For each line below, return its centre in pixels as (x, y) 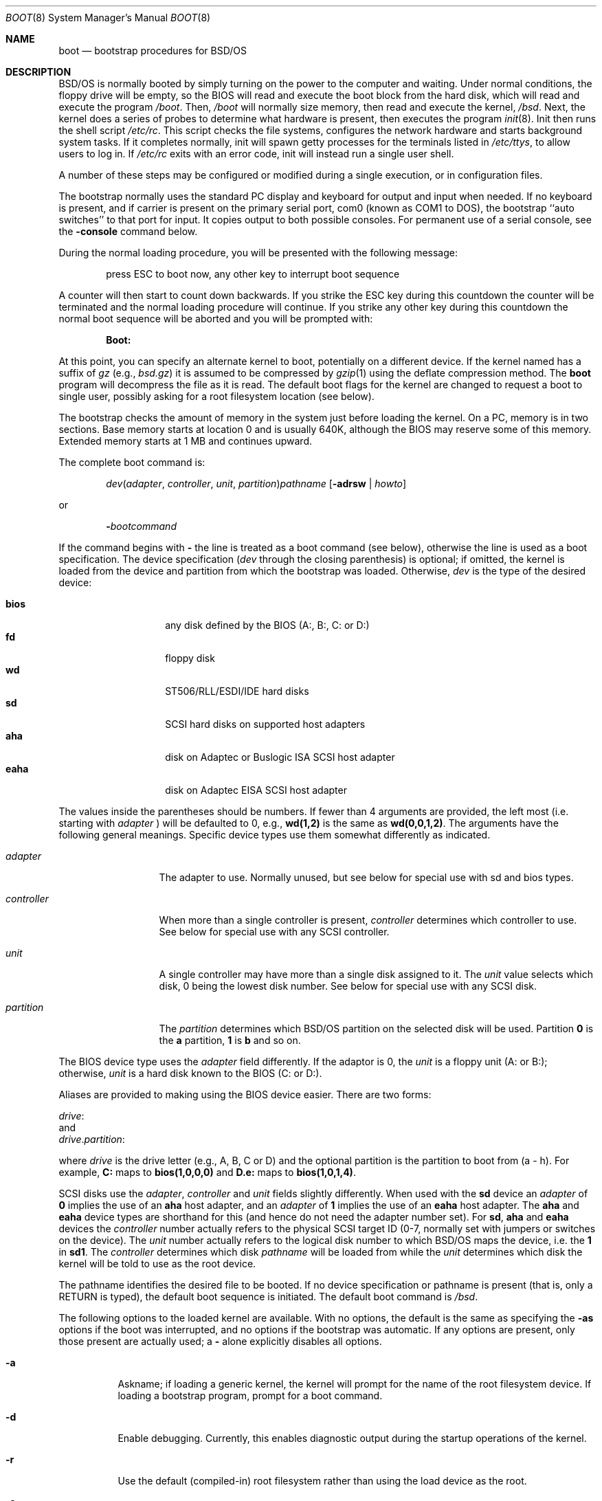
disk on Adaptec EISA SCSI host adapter (256, 790)
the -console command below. (128, 231)
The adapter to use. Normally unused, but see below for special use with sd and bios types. (366, 877)
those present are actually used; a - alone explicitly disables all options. (220, 1341)
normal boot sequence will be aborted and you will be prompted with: (216, 319)
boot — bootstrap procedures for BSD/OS (153, 51)
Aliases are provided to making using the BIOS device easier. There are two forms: (245, 1094)
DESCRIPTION (38, 72)
